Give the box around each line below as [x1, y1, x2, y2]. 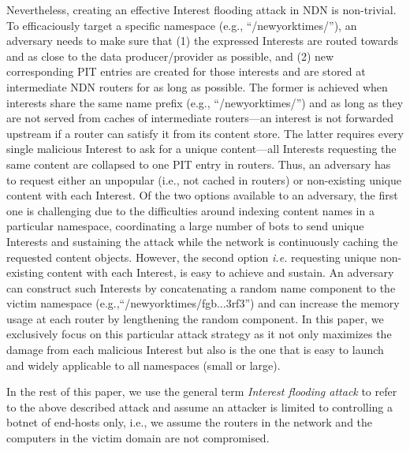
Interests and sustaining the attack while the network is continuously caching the [6, 233, 398, 249]
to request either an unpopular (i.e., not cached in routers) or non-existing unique [6, 171, 402, 188]
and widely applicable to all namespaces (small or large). [6, 356, 281, 373]
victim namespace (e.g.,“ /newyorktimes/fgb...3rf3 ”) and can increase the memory [6, 295, 400, 311]
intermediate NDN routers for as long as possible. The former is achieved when [6, 78, 388, 95]
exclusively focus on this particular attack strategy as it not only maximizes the [6, 326, 392, 342]
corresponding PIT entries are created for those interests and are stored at [6, 63, 366, 80]
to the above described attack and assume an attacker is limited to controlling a [6, 398, 393, 415]
